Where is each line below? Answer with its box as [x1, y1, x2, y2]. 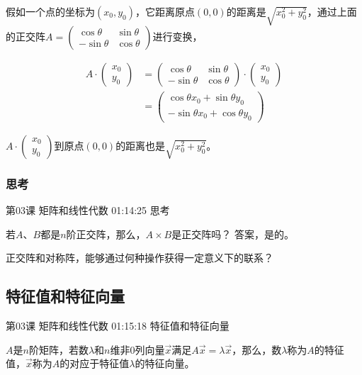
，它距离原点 [135, 4, 195, 18]
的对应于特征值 [60, 356, 130, 371]
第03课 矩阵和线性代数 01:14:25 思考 [6, 202, 170, 217]
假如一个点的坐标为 [6, 4, 95, 18]
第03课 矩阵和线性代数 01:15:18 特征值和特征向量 [6, 318, 230, 332]
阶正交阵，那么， [66, 226, 146, 241]
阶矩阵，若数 [28, 342, 89, 357]
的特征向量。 [135, 356, 195, 371]
